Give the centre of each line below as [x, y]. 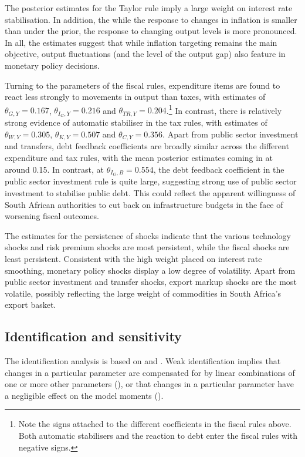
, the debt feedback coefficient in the [219, 169]
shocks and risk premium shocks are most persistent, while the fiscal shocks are [147, 247]
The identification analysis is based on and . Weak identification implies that [143, 361]
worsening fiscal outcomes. [52, 216]
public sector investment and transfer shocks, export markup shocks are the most [151, 282]
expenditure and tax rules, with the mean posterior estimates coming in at [139, 157]
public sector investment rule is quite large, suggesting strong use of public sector [151, 181]
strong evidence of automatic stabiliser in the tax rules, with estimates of [136, 122]
